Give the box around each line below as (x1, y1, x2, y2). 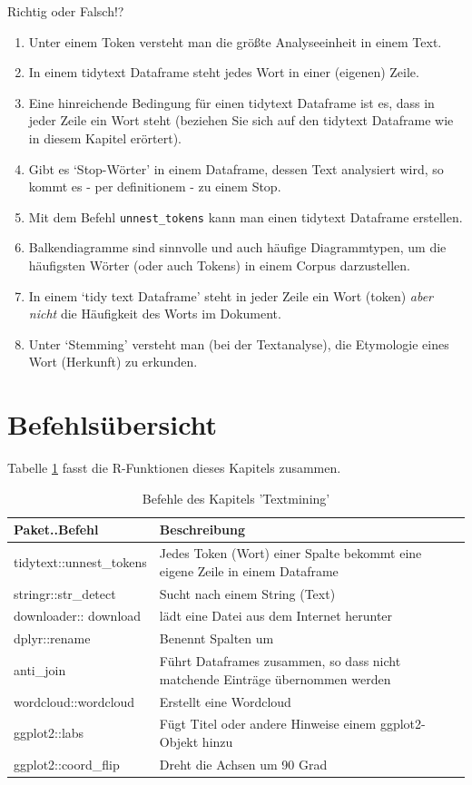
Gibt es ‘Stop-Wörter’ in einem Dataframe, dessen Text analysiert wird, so (28, 159, 444, 178)
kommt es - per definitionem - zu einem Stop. (28, 177, 281, 196)
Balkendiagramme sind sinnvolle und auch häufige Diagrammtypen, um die (28, 238, 447, 257)
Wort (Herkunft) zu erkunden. (28, 352, 198, 371)
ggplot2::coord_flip (14, 754, 120, 773)
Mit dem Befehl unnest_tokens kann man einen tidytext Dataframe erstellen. (28, 207, 463, 226)
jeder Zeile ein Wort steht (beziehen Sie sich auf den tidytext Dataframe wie (28, 111, 454, 130)
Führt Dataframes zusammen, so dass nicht (159, 652, 401, 671)
